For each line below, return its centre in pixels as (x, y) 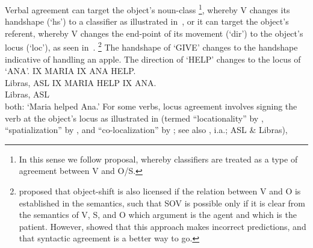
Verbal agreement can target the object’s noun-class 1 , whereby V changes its (147, 9)
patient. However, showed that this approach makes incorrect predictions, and (163, 226)
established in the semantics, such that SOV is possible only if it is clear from (162, 203)
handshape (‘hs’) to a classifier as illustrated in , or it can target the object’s (147, 21)
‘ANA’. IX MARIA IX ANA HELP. (70, 71)
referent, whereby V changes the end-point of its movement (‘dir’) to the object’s (154, 33)
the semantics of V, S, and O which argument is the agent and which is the (158, 215)
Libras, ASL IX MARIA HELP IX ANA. (81, 82)
